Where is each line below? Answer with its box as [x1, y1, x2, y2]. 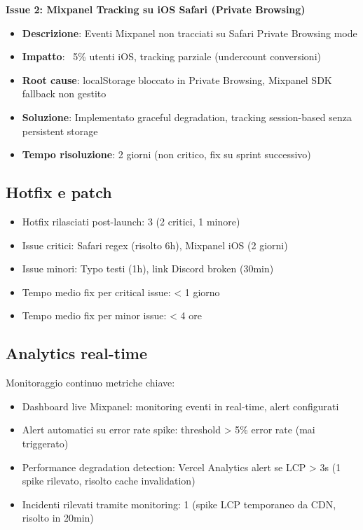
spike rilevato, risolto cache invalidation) [22, 473, 196, 488]
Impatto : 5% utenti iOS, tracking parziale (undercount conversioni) [22, 49, 321, 64]
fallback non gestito [22, 86, 107, 101]
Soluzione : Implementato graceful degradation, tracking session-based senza [22, 109, 352, 124]
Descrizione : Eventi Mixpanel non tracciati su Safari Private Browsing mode [22, 25, 357, 40]
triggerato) [22, 435, 69, 450]
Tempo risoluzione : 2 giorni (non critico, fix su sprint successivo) [22, 147, 311, 162]
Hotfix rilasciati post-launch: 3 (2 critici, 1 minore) [22, 214, 240, 228]
